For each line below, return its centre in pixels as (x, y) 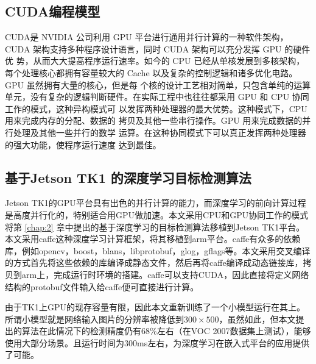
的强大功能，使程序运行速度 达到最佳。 (83, 144)
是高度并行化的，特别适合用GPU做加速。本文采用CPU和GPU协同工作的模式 (157, 214)
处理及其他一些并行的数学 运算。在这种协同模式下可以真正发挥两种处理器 (160, 132)
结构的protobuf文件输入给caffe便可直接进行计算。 (102, 286)
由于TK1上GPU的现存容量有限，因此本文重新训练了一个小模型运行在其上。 (155, 307)
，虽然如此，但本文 (257, 319)
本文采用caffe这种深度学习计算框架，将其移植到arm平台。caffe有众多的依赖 (153, 239)
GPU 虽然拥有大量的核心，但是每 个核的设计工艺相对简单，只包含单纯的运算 (158, 84)
